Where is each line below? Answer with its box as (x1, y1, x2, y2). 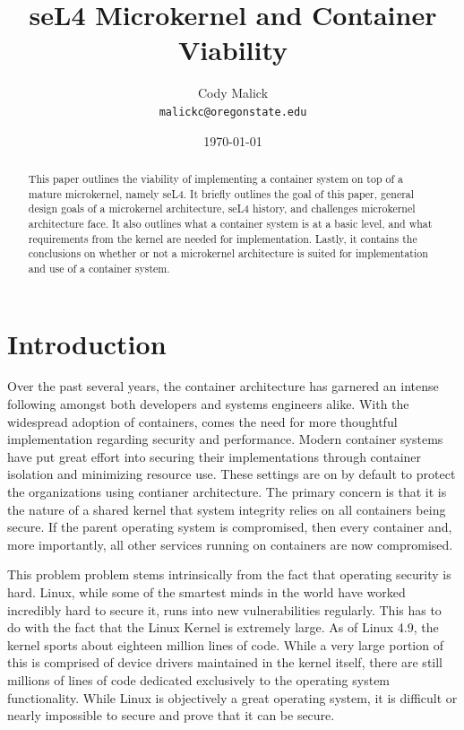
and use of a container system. (28, 260, 170, 275)
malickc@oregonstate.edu (159, 105, 307, 118)
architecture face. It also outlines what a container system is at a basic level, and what (28, 215, 433, 230)
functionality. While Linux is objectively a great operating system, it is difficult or (7, 688, 458, 707)
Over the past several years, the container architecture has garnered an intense (7, 377, 439, 395)
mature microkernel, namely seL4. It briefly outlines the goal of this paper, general (28, 186, 415, 201)
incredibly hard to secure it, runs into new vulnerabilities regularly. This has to (7, 600, 442, 619)
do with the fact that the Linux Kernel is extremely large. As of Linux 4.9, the (7, 618, 439, 637)
